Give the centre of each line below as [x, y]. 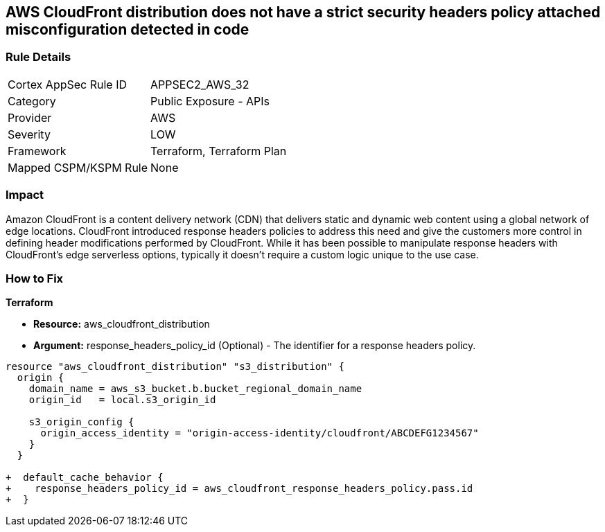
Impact [25, 195]
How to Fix [35, 278]
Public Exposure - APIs [210, 101]
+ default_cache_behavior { [85, 478]
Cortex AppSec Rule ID [68, 84]
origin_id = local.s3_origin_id [122, 400]
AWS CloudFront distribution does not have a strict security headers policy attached [303, 12]
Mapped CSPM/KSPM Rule [78, 167]
